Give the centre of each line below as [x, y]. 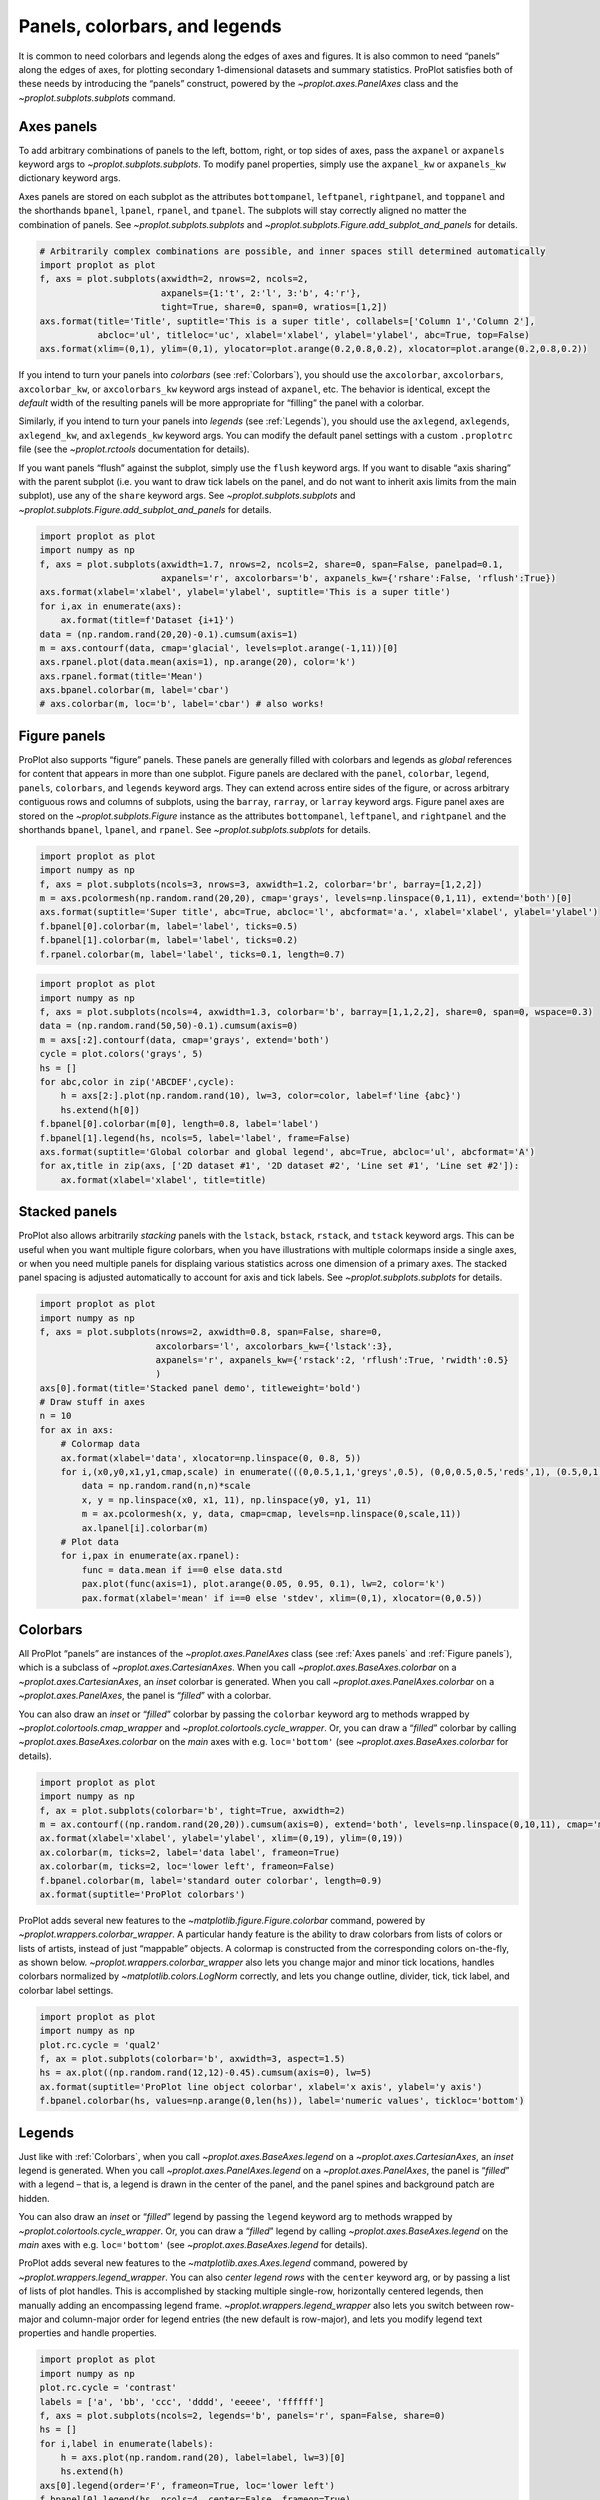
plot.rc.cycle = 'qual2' [100, 2044]
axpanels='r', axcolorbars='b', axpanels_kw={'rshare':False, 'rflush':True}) [358, 578]
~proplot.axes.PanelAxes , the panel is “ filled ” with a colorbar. [145, 1696]
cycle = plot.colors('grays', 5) [121, 1054]
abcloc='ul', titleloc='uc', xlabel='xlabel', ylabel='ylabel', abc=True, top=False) [313, 334]
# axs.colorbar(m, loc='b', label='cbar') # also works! [182, 704]
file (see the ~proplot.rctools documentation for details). [134, 449]
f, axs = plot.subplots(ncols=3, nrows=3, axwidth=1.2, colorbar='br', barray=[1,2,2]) [261, 884]
